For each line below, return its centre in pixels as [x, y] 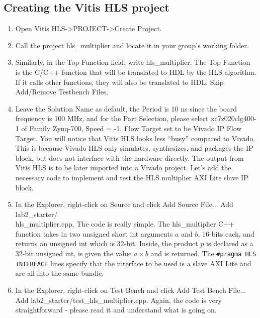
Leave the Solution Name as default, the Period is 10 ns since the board [126, 108]
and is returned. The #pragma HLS [203, 253]
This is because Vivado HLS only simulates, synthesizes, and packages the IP [134, 148]
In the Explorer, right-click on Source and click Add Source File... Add [124, 204]
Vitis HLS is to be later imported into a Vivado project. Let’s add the [123, 168]
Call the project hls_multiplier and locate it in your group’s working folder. [132, 45]
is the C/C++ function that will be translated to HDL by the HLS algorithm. [136, 72]
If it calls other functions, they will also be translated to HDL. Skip [119, 82]
